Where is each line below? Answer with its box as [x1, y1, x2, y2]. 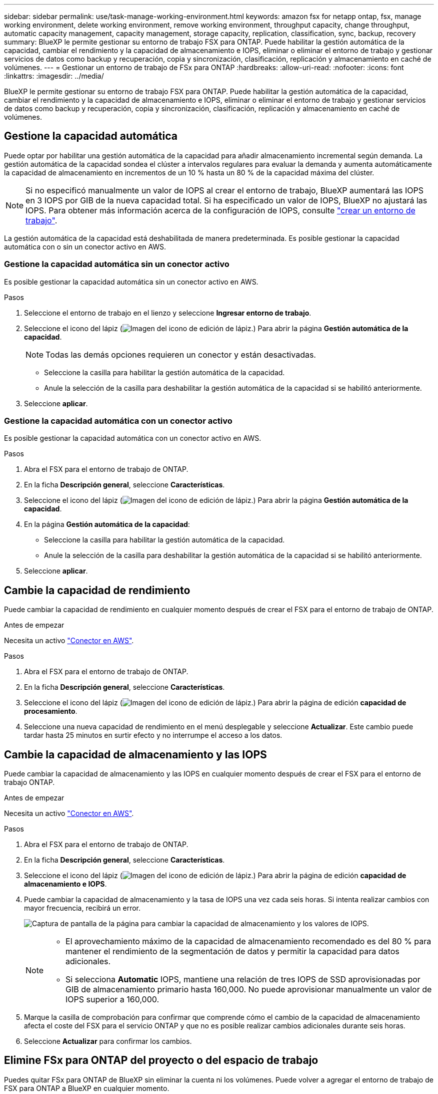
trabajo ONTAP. [4, 778, 55, 787]
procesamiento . [24, 707, 77, 716]
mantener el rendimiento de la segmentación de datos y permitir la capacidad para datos [65, 946, 399, 957]
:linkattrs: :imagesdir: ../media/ [4, 72, 104, 80]
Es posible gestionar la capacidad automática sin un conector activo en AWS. [4, 277, 258, 286]
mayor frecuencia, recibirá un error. [24, 904, 141, 913]
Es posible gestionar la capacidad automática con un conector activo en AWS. [4, 434, 261, 443]
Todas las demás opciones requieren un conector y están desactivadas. [45, 349, 316, 360]
